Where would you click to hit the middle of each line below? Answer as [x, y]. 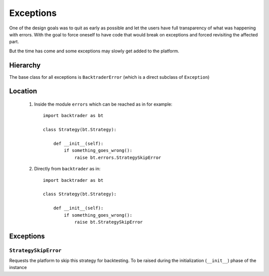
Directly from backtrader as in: [67, 169]
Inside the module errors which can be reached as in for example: [103, 104]
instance [18, 268]
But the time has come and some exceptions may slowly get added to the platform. [94, 51]
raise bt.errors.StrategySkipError [118, 157]
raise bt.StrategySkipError [109, 222]
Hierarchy [25, 65]
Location [23, 91]
